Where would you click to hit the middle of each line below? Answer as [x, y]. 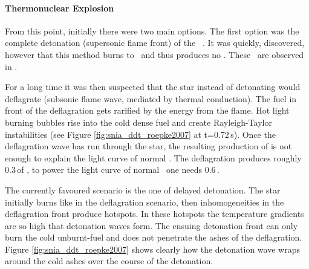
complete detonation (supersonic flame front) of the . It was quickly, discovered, [155, 43]
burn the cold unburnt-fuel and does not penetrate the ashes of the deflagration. [154, 237]
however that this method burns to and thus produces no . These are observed [154, 54]
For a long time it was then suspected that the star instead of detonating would [153, 87]
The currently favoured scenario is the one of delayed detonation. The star [143, 190]
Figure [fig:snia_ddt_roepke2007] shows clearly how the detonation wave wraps [152, 249]
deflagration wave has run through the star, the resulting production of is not [148, 146]
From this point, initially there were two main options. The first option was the [152, 31]
